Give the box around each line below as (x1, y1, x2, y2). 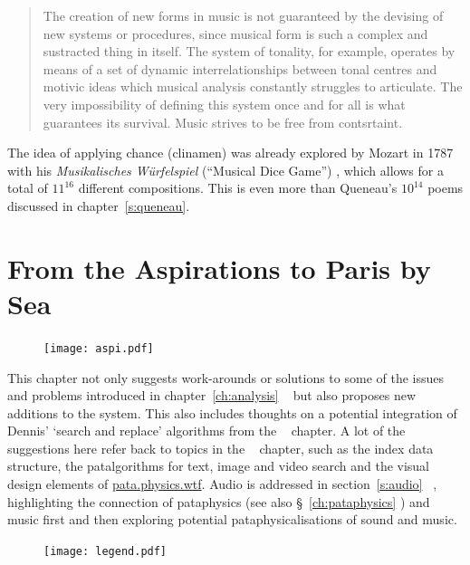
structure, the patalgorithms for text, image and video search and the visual (7, 456, 430, 475)
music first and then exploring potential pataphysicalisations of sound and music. (7, 510, 457, 529)
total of (7, 178, 48, 197)
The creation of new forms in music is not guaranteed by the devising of (43, 6, 444, 24)
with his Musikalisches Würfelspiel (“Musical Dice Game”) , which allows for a (7, 160, 444, 179)
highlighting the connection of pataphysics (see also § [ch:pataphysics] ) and (7, 492, 430, 511)
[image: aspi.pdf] (43, 341, 154, 355)
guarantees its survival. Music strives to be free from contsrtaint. (43, 112, 403, 131)
